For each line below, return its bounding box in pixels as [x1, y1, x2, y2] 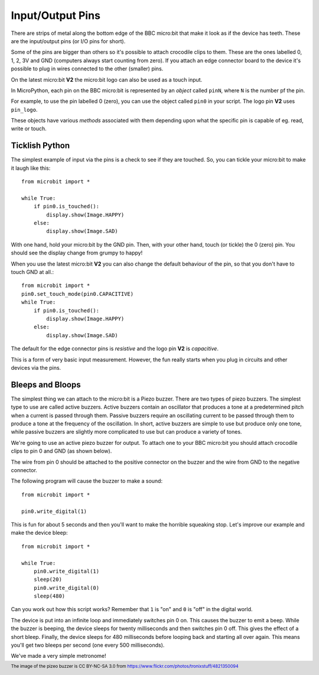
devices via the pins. [11, 364, 61, 371]
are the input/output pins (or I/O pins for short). [11, 37, 126, 44]
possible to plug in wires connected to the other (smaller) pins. [11, 65, 164, 72]
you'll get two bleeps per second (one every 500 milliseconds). [11, 642, 165, 649]
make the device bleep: [11, 529, 68, 537]
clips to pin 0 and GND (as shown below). [11, 447, 112, 455]
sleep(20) [33, 576, 62, 583]
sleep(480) [33, 593, 66, 600]
